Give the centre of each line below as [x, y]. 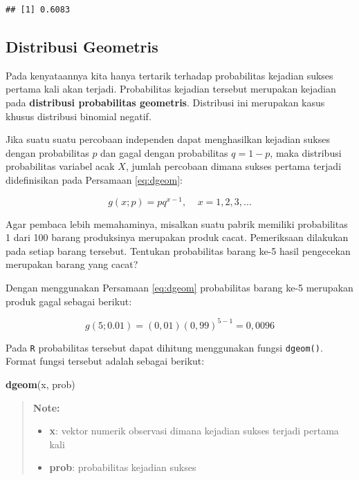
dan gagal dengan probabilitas [164, 152]
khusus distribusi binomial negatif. [79, 116]
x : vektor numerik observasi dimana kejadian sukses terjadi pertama [194, 431]
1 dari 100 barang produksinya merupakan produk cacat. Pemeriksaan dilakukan [177, 237]
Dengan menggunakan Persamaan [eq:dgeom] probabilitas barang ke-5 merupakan [179, 287]
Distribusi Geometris [82, 46]
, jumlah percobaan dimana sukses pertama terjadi [233, 166]
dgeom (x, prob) [40, 384]
